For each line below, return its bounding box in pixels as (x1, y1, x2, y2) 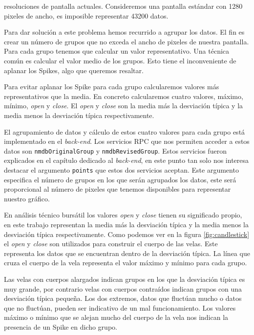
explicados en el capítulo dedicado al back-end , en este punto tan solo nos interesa (4, 155, 249, 165)
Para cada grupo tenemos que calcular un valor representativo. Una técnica (4, 46, 230, 56)
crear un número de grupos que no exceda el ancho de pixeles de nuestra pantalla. (4, 36, 249, 46)
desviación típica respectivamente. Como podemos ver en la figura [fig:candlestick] (4, 229, 250, 239)
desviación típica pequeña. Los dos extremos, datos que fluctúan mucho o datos (4, 293, 242, 303)
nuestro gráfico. (4, 193, 50, 203)
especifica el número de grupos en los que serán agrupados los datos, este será (4, 174, 236, 184)
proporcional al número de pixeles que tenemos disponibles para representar (4, 184, 231, 194)
